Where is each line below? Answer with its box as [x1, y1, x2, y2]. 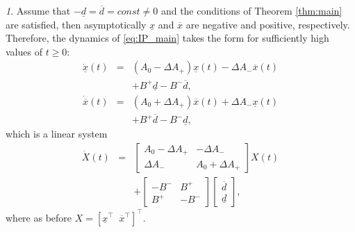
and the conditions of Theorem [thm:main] [160, 3, 342, 17]
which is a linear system [6, 126, 108, 141]
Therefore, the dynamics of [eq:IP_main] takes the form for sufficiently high [6, 31, 329, 45]
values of [6, 44, 42, 58]
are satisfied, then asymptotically [6, 17, 147, 31]
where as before [6, 210, 72, 224]
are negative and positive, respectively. [185, 17, 350, 31]
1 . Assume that [6, 3, 71, 17]
